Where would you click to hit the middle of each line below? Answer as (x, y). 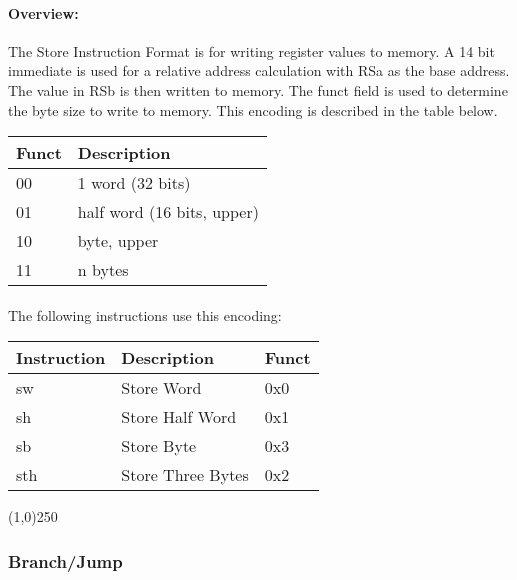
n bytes (103, 270)
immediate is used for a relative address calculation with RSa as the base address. (259, 70)
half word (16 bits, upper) (168, 212)
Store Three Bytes (185, 475)
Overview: (43, 12)
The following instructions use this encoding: (145, 314)
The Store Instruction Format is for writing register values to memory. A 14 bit (251, 50)
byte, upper (118, 241)
